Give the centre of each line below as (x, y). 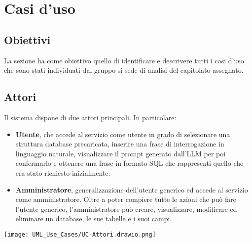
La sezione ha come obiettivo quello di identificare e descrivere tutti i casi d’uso (124, 60)
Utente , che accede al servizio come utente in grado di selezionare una (123, 134)
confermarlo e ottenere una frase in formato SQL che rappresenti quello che (129, 163)
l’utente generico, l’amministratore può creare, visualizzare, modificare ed (126, 209)
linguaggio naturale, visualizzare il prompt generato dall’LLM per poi (121, 153)
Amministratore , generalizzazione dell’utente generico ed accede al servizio (132, 189)
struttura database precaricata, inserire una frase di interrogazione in (120, 144)
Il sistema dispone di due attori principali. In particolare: (90, 117)
